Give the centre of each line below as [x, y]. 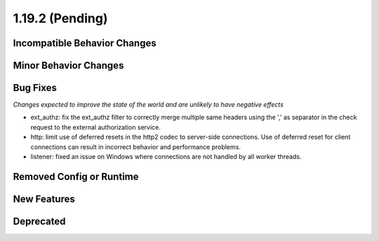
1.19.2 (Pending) [60, 18]
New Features [44, 199]
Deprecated [39, 221]
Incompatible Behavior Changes [85, 43]
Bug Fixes [35, 88]
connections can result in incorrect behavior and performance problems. [136, 146]
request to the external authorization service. [96, 127]
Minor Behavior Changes [68, 66]
